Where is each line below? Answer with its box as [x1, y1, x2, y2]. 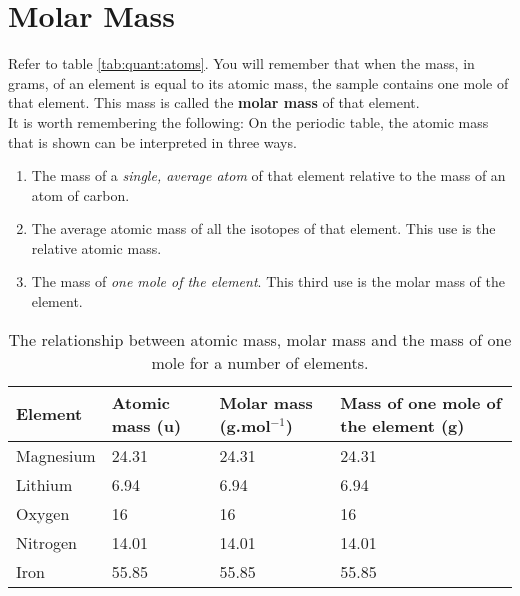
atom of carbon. [31, 184, 130, 205]
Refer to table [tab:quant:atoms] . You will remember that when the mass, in [8, 53, 475, 74]
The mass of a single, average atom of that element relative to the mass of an [31, 165, 506, 186]
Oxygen [16, 501, 70, 525]
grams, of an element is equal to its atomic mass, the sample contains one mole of [8, 72, 509, 93]
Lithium [16, 472, 73, 496]
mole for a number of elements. [151, 350, 369, 374]
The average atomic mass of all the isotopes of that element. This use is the [31, 218, 496, 239]
